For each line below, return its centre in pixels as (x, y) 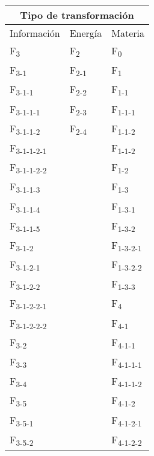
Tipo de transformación (77, 15)
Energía (86, 33)
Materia (128, 33)
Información (35, 33)
